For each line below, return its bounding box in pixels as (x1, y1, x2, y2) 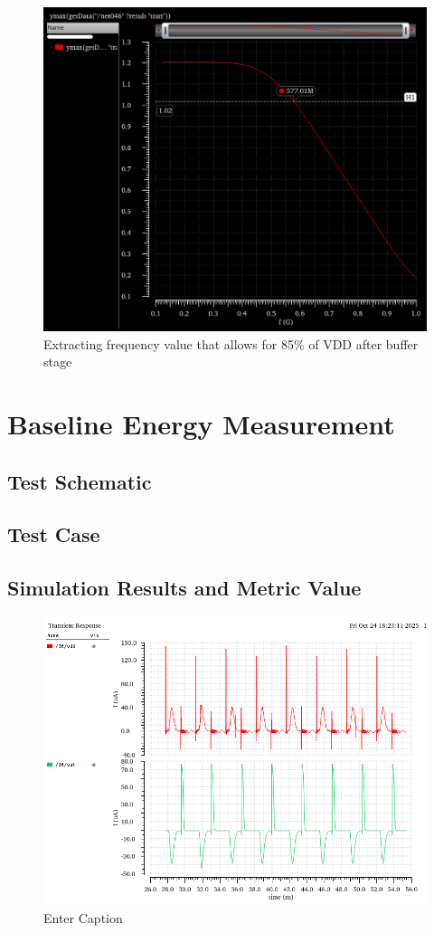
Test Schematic (7, 467, 152, 495)
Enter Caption (43, 908, 123, 927)
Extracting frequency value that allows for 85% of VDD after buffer (43, 334, 419, 353)
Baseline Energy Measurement (7, 405, 395, 443)
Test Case (7, 520, 100, 548)
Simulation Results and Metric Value (7, 574, 362, 602)
